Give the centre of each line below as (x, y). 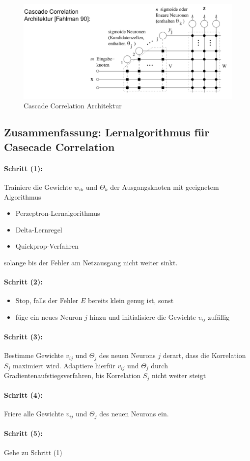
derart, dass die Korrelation (204, 355)
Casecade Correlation (59, 146)
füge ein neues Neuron (49, 317)
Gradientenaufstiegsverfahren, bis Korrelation (72, 375)
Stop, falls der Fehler (47, 300)
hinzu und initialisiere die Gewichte (143, 317)
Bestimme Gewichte (34, 355)
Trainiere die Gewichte (38, 187)
